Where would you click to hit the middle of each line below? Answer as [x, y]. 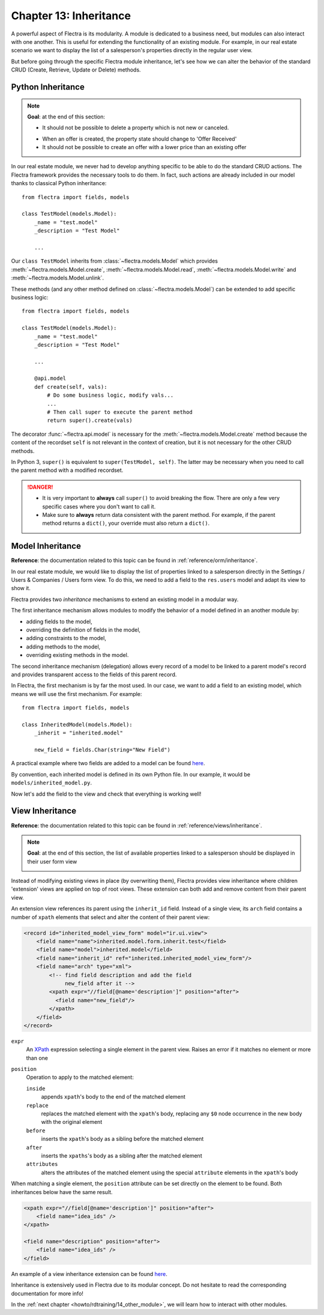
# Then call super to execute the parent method [120, 412]
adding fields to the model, [59, 621]
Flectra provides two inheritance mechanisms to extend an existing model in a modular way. [125, 599]
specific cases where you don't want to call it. [99, 506]
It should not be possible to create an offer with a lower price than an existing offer [144, 147]
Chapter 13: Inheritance [71, 16]
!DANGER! [40, 487]
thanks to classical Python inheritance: [59, 183]
